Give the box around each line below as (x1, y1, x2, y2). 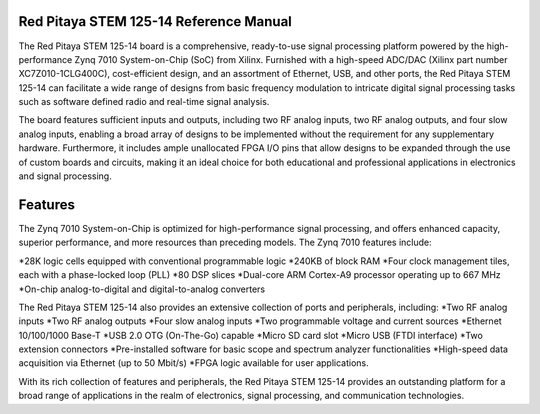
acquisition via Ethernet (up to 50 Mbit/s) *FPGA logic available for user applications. (18, 357, 369, 369)
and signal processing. (18, 170, 112, 182)
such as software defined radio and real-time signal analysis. (18, 96, 270, 108)
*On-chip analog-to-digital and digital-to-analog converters (18, 283, 265, 295)
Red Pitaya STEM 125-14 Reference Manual (18, 13, 292, 30)
